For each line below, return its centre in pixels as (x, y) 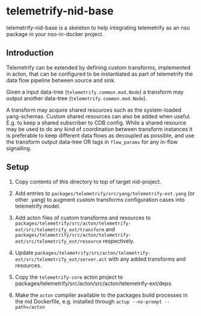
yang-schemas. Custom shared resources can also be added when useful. (99, 116)
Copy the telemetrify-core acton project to (69, 277)
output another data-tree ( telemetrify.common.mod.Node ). (77, 98)
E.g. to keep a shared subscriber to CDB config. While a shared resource (96, 123)
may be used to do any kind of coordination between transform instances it (99, 129)
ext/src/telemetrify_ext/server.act (61, 260)
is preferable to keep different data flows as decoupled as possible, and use (100, 135)
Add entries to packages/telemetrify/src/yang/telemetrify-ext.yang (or (105, 193)
